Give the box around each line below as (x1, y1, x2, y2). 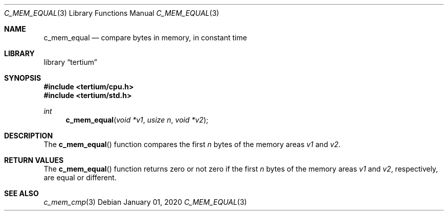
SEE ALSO (4, 189, 39, 198)
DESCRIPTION (4, 131, 53, 140)
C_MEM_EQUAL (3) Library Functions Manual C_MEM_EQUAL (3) (4, 9, 219, 17)
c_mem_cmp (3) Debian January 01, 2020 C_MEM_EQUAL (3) (43, 198, 247, 206)
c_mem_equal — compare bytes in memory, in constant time (43, 33, 247, 42)
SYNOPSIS (4, 74, 41, 82)
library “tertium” (43, 58, 97, 66)
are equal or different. (43, 173, 117, 182)
